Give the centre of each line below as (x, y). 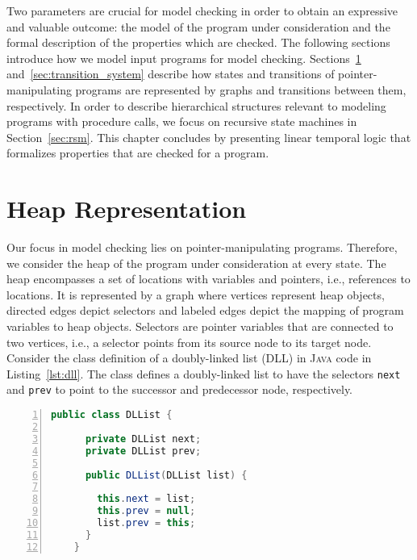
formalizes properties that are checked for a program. (138, 153)
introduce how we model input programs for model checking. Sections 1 (184, 58)
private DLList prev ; (143, 451)
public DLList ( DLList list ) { (166, 475)
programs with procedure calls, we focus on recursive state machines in (182, 121)
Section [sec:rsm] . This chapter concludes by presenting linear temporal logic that (209, 137)
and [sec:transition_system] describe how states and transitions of (171, 74)
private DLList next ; (143, 439)
